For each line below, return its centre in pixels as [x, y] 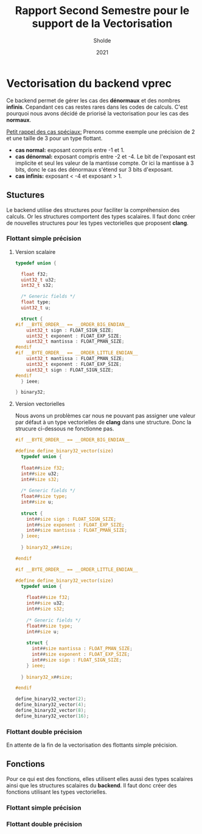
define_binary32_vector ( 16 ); [52, 716]
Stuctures [25, 195]
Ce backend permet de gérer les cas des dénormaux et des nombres [93, 100]
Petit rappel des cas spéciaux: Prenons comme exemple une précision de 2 [101, 131]
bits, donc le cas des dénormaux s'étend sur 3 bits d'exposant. [94, 169]
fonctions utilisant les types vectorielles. [57, 792]
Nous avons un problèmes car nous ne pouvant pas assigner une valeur [105, 416]
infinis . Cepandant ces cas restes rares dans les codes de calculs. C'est [97, 107]
